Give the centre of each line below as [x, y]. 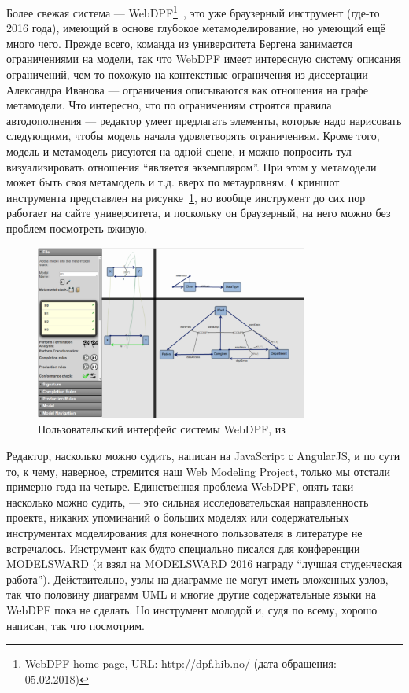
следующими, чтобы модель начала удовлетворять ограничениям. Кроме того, [193, 136]
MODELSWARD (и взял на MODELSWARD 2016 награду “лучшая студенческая [204, 564]
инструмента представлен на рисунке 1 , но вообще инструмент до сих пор [186, 197]
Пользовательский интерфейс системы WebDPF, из [162, 429]
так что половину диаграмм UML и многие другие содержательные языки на [191, 594]
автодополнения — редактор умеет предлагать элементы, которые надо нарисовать [204, 120]
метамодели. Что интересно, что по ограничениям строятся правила [169, 105]
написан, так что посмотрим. [76, 625]
